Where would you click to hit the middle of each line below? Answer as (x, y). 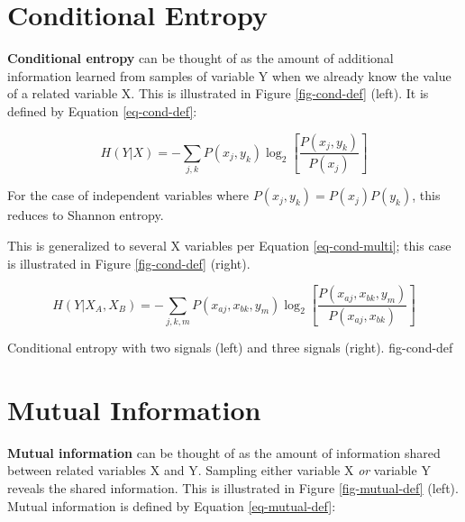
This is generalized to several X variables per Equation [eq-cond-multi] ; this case (229, 245)
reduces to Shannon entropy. (86, 215)
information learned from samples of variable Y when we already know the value (229, 75)
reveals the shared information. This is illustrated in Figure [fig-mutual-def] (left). (233, 487)
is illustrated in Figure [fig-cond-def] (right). (129, 263)
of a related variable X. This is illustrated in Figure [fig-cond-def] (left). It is (218, 93)
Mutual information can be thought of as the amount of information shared (224, 452)
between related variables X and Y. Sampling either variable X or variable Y (219, 470)
